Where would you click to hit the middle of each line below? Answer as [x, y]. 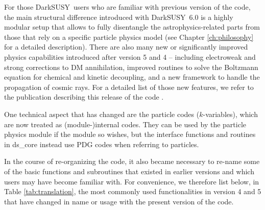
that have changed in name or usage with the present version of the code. [119, 201]
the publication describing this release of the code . [84, 97]
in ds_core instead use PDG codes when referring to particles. [102, 144]
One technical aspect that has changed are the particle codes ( [102, 114]
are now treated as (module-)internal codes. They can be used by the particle [125, 124]
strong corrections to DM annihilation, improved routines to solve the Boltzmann [131, 67]
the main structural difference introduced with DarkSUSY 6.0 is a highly [119, 17]
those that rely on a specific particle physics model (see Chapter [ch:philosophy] [129, 37]
